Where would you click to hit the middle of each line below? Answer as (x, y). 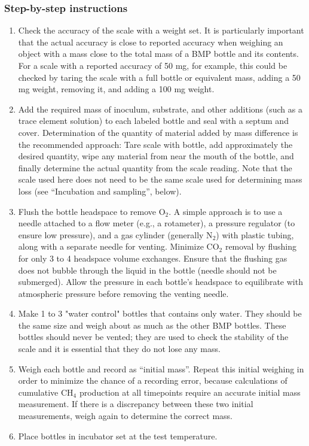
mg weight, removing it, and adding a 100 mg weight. (116, 89)
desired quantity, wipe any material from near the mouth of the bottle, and (156, 156)
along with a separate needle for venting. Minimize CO (119, 246)
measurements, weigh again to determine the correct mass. (125, 416)
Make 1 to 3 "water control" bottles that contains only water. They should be (160, 313)
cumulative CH (46, 392)
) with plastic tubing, (255, 234)
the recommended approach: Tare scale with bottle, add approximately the (155, 144)
